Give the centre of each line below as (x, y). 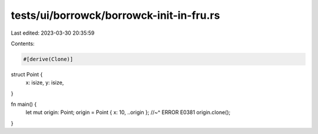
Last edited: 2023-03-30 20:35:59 (53, 33)
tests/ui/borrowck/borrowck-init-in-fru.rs (115, 15)
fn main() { (24, 104)
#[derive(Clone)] (48, 59)
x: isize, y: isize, (45, 83)
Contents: (23, 43)
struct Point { (27, 74)
